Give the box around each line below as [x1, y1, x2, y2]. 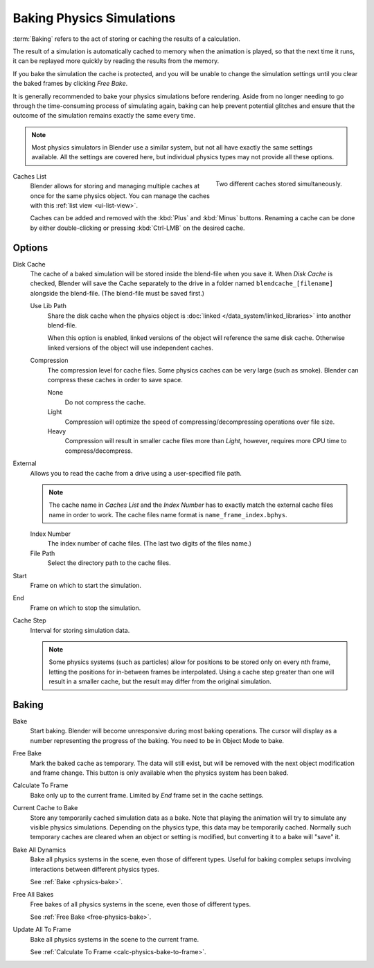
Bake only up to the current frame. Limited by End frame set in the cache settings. [30, 791, 264, 799]
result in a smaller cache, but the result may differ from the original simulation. [48, 677, 271, 685]
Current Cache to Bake [12, 804, 78, 812]
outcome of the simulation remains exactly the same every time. [12, 111, 195, 120]
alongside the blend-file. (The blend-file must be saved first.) [30, 289, 204, 297]
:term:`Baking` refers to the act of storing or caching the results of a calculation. [12, 35, 240, 43]
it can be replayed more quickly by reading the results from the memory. [12, 57, 220, 65]
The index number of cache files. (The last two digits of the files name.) [47, 539, 252, 548]
